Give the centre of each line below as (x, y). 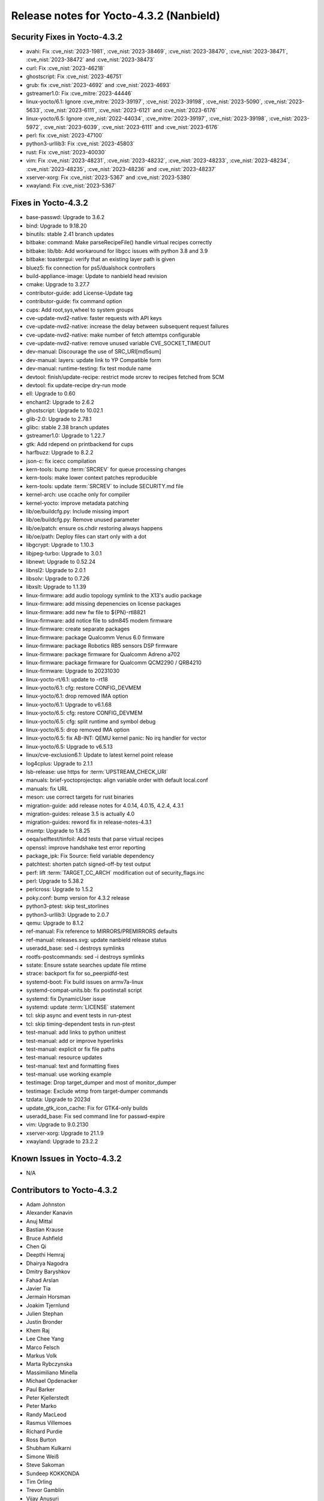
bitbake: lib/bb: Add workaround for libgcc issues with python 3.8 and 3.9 (117, 251)
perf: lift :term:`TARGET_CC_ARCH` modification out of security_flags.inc (115, 872)
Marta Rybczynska (49, 1364)
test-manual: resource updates (64, 1057)
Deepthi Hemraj (46, 1255)
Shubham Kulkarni (49, 1448)
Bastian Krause (45, 1230)
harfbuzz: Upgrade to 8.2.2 (60, 453)
